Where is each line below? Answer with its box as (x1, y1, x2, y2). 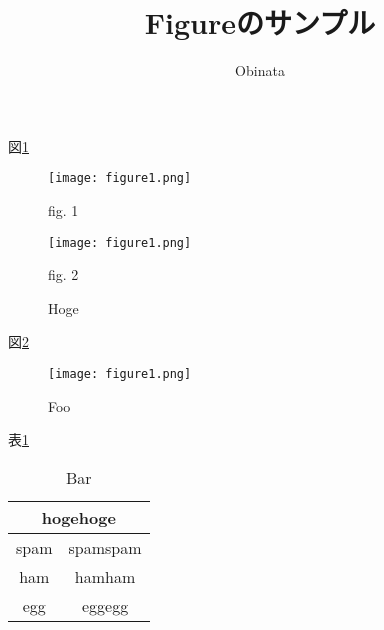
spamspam (68, 535, 142, 559)
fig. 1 (48, 199, 79, 220)
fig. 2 (48, 264, 79, 285)
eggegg (81, 593, 129, 617)
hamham (74, 564, 136, 588)
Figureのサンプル (144, 2, 376, 43)
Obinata (235, 60, 285, 81)
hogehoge (41, 505, 116, 529)
